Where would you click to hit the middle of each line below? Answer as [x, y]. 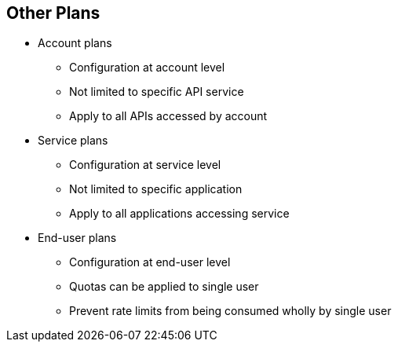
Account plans [75, 43]
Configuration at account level [147, 68]
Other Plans [53, 13]
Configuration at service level [145, 165]
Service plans [73, 141]
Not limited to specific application [156, 189]
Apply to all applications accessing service [179, 214]
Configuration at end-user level [150, 262]
